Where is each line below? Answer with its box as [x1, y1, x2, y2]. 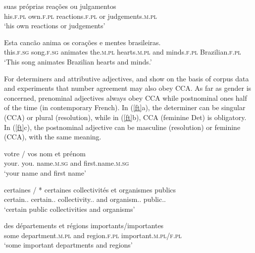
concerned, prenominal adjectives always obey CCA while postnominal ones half [4, 92, 247, 103]
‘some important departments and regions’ [4, 240, 133, 250]
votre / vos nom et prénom [4, 148, 86, 158]
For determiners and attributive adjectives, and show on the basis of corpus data [4, 73, 249, 83]
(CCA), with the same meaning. [4, 131, 102, 142]
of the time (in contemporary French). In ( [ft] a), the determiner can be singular [4, 102, 246, 113]
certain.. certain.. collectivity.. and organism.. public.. [4, 194, 166, 204]
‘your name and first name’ [4, 167, 86, 178]
